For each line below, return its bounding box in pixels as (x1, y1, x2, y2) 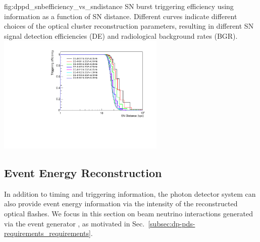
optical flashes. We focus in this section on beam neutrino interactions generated (4, 208, 253, 219)
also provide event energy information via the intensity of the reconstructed (4, 198, 238, 209)
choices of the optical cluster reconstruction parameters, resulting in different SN (4, 21, 254, 31)
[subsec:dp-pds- (148, 218, 195, 228)
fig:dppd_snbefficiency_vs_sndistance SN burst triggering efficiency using (4, 1, 234, 11)
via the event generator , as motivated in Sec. (4, 218, 145, 228)
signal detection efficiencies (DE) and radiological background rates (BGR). (4, 30, 238, 41)
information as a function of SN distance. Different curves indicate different (4, 11, 237, 21)
